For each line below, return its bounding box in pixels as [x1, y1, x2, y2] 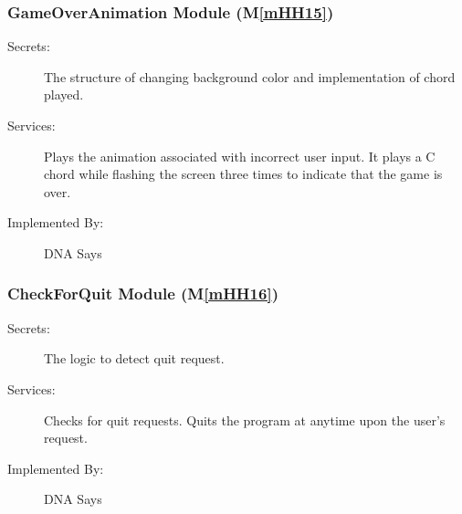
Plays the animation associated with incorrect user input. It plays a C [44, 146, 436, 165]
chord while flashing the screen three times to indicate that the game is [44, 164, 443, 184]
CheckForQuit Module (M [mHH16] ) [7, 282, 278, 305]
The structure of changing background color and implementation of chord [44, 67, 456, 86]
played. [44, 85, 84, 104]
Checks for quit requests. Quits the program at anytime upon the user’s [44, 410, 446, 429]
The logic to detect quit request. [44, 349, 225, 368]
